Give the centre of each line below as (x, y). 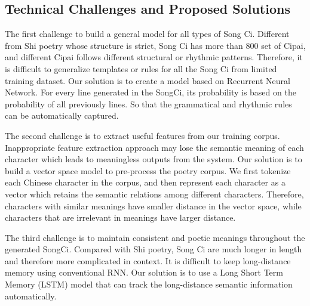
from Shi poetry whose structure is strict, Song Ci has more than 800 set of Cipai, (155, 45)
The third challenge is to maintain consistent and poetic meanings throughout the (155, 237)
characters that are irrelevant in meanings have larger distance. (120, 217)
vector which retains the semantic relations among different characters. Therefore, (154, 194)
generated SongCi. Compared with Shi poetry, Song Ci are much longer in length (154, 249)
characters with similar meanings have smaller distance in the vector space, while (153, 205)
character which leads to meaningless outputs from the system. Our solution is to (154, 159)
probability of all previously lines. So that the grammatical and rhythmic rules (148, 103)
